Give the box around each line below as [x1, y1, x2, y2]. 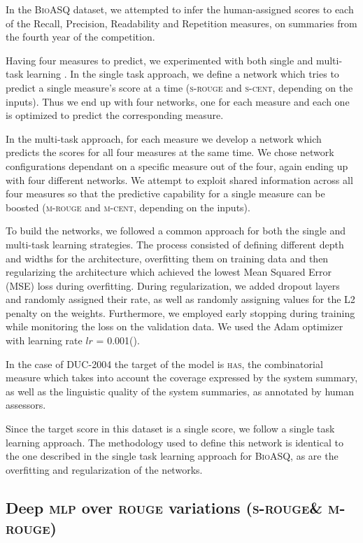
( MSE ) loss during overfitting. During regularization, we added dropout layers [6, 278, 340, 292]
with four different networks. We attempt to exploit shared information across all [6, 172, 353, 187]
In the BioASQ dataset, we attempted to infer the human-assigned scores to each [6, 2, 354, 16]
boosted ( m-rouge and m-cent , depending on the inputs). [6, 199, 250, 214]
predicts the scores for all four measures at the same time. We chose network [6, 145, 334, 160]
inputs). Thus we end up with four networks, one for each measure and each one [6, 94, 350, 108]
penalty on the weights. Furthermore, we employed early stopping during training [6, 305, 355, 320]
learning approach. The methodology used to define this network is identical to [6, 435, 343, 449]
